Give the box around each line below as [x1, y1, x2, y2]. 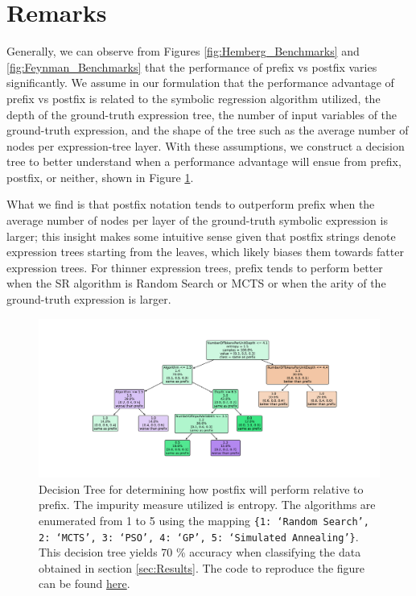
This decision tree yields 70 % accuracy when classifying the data [39, 544, 361, 561]
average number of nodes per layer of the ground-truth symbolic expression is [6, 212, 388, 229]
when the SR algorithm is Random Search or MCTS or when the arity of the [6, 275, 386, 292]
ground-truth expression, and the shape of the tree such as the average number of [6, 122, 409, 139]
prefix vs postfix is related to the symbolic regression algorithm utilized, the [6, 89, 381, 106]
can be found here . [39, 575, 130, 592]
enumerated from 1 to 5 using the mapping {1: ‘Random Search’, [39, 511, 369, 528]
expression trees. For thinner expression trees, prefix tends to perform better [6, 259, 383, 275]
